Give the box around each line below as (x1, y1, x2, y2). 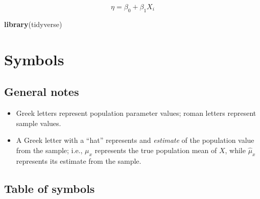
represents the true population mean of (94, 144, 217, 155)
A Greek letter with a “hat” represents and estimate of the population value (16, 135, 254, 145)
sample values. (16, 117, 61, 128)
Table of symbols (4, 180, 95, 196)
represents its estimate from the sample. (16, 155, 141, 166)
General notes (4, 84, 79, 99)
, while (225, 144, 246, 155)
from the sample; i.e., (16, 144, 83, 155)
